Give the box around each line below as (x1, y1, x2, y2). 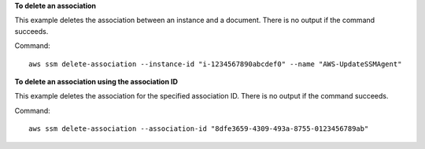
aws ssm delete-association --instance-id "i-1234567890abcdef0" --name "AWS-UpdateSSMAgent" (28, 59, 402, 69)
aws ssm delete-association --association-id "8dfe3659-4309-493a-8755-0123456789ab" (28, 125, 369, 133)
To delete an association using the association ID (14, 76, 179, 86)
